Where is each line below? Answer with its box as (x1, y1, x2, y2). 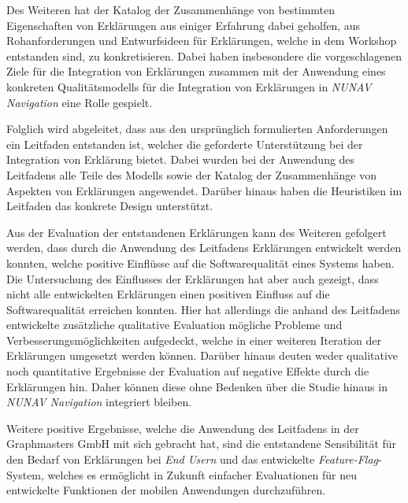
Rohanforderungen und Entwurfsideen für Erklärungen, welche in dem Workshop (6, 32, 397, 49)
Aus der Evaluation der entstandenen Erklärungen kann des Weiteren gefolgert (6, 224, 387, 240)
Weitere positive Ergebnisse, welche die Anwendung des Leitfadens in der (6, 420, 359, 436)
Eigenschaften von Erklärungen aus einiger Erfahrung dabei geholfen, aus (6, 17, 361, 33)
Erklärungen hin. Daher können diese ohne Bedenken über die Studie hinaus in (6, 378, 388, 394)
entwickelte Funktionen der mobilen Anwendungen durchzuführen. (6, 482, 326, 498)
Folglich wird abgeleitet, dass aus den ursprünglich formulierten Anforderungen (6, 120, 388, 137)
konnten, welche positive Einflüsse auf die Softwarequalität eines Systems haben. (6, 254, 395, 271)
